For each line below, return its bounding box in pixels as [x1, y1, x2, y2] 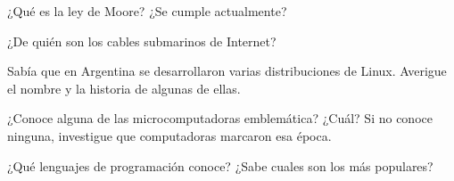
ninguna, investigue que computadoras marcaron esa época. [7, 126, 332, 144]
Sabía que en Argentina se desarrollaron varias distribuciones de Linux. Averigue [7, 62, 447, 80]
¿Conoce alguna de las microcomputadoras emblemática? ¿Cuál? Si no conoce [7, 109, 433, 128]
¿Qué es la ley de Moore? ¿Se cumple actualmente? [7, 2, 287, 20]
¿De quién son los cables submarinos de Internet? [7, 31, 277, 50]
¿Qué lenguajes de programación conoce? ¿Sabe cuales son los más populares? [7, 156, 433, 175]
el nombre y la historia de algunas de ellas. [7, 78, 241, 97]
